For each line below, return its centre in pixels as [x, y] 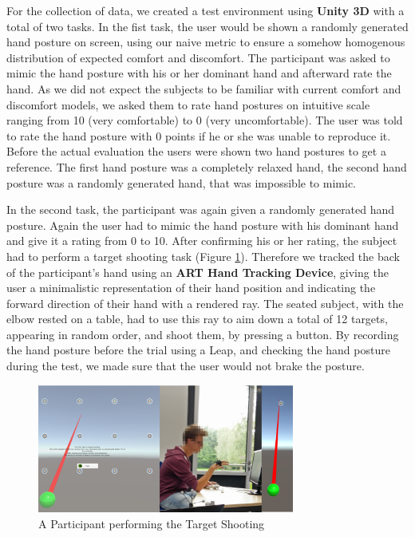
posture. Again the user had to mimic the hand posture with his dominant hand [203, 225]
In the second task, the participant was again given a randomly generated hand [201, 209]
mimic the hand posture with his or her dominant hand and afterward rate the [199, 73]
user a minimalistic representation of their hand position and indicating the [191, 288]
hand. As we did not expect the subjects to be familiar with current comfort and [204, 88]
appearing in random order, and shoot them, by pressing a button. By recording [203, 334]
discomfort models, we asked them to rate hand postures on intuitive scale [188, 104]
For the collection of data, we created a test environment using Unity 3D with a [206, 10]
